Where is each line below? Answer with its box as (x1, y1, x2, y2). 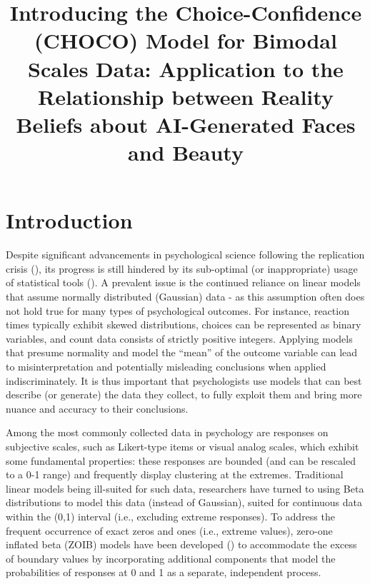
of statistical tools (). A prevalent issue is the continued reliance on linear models (6, 275, 361, 290)
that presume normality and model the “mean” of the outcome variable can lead (6, 345, 358, 360)
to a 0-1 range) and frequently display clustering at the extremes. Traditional (6, 467, 344, 482)
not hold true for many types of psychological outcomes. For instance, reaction (6, 303, 349, 318)
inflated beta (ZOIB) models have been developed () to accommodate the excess (6, 537, 357, 552)
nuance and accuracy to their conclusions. (6, 401, 189, 416)
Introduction (6, 206, 133, 235)
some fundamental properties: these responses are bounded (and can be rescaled (6, 453, 356, 468)
